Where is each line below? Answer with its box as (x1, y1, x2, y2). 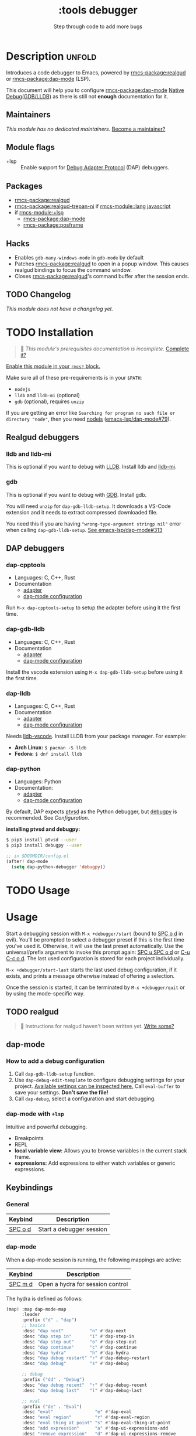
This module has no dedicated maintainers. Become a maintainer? (6, 125, 166, 132)
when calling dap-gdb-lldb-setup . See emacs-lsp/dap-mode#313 (6, 526, 163, 533)
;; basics (21, 1322, 45, 1329)
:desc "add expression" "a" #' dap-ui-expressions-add (21, 1425, 168, 1431)
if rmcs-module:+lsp (14, 209, 64, 216)
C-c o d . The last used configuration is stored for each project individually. (6, 954, 185, 961)
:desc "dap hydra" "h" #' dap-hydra (21, 1350, 129, 1356)
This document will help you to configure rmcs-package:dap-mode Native (6, 86, 185, 94)
